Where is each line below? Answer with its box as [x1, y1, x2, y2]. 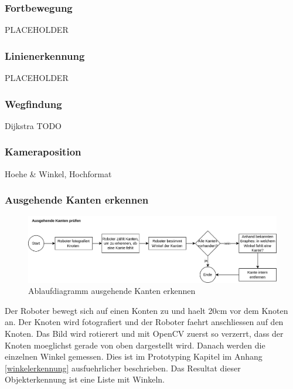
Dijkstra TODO [5, 119, 62, 131]
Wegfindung [5, 96, 62, 111]
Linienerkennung [5, 48, 85, 63]
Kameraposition [5, 144, 81, 159]
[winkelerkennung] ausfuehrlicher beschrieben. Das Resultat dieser [5, 361, 241, 374]
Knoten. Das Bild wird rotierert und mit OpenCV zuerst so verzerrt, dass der [5, 327, 284, 339]
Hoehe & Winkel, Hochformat [5, 167, 112, 180]
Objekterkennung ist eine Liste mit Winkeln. [5, 373, 165, 385]
